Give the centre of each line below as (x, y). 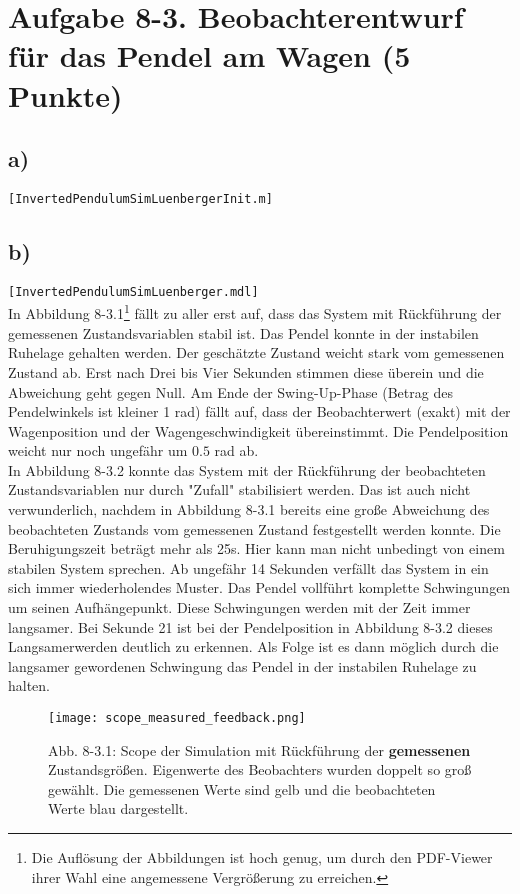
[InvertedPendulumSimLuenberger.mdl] (133, 291)
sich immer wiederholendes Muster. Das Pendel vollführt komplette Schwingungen (259, 587)
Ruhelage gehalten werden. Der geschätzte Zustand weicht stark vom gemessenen (256, 352)
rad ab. (236, 450)
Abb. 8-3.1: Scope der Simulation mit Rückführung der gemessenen (259, 749)
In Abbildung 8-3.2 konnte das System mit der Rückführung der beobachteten (247, 469)
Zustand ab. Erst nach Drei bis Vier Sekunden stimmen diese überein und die (246, 371)
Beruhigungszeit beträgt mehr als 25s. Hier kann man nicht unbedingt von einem (256, 548)
